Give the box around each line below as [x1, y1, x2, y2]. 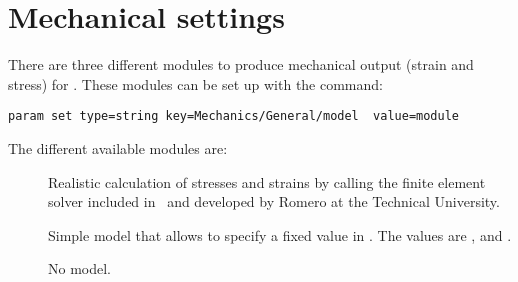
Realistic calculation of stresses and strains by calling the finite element [48, 171, 486, 192]
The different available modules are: [8, 137, 228, 158]
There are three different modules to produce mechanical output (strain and [8, 54, 474, 75]
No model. [48, 258, 111, 279]
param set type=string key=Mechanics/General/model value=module [8, 109, 460, 124]
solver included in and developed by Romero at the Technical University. [48, 191, 500, 212]
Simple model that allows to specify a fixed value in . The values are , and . [48, 224, 512, 245]
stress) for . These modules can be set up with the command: [8, 73, 383, 94]
